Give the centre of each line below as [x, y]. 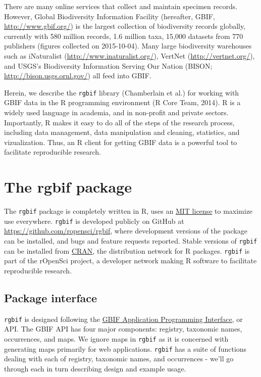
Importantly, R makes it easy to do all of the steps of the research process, [119, 122]
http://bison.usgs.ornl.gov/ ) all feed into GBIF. [78, 76]
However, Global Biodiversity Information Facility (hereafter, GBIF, [110, 16]
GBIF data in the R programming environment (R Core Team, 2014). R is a [122, 102]
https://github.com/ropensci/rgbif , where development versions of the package [126, 231]
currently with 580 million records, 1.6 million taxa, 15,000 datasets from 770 [124, 36]
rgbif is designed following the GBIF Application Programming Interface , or [123, 319]
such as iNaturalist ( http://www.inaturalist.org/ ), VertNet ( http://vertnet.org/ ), [129, 55]
